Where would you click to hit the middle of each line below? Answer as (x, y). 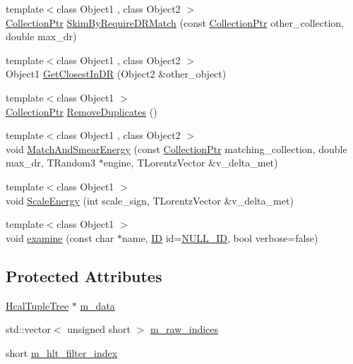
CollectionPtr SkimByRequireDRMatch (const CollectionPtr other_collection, (175, 22)
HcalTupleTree (37, 305)
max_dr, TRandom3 (51, 163)
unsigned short (99, 329)
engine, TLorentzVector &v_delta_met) (191, 163)
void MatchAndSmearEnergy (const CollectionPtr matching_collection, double (176, 148)
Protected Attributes (84, 275)
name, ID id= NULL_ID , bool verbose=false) (220, 237)
